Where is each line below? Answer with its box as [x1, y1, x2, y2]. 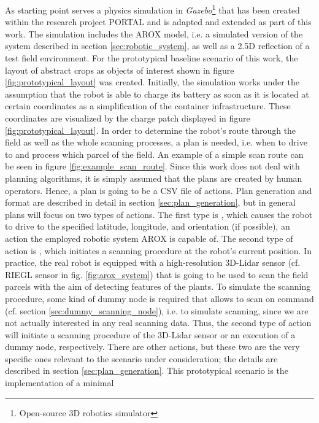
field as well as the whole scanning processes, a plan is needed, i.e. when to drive [5, 136, 307, 149]
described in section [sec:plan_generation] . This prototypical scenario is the [5, 364, 288, 377]
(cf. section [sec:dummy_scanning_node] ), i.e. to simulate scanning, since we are [5, 304, 309, 317]
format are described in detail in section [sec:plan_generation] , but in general [5, 196, 296, 209]
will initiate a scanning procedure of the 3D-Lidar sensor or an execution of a [5, 328, 296, 341]
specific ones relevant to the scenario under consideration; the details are [5, 352, 278, 365]
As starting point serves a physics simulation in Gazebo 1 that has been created [5, 2, 300, 16]
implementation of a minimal [5, 376, 114, 389]
